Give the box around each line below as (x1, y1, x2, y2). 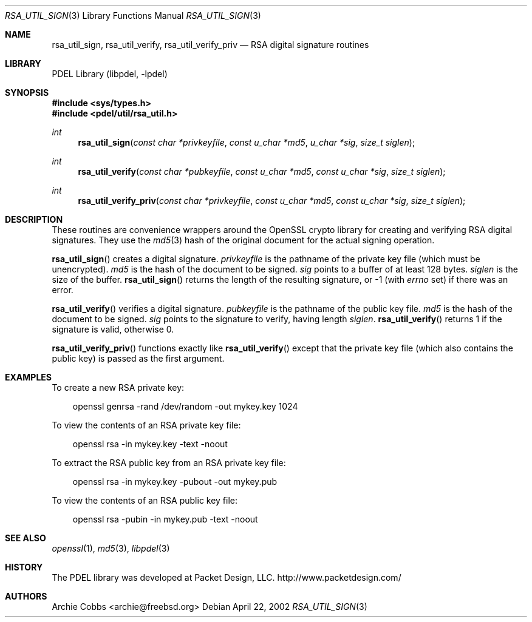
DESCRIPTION (5, 214, 63, 225)
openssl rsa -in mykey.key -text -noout (72, 439, 228, 449)
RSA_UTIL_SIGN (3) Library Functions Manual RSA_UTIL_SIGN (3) (5, 10, 261, 21)
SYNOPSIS (5, 87, 49, 98)
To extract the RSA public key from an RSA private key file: (52, 458, 286, 468)
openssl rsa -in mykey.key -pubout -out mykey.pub (72, 476, 278, 487)
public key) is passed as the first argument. (52, 353, 225, 363)
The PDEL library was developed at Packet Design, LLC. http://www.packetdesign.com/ (52, 572, 401, 583)
